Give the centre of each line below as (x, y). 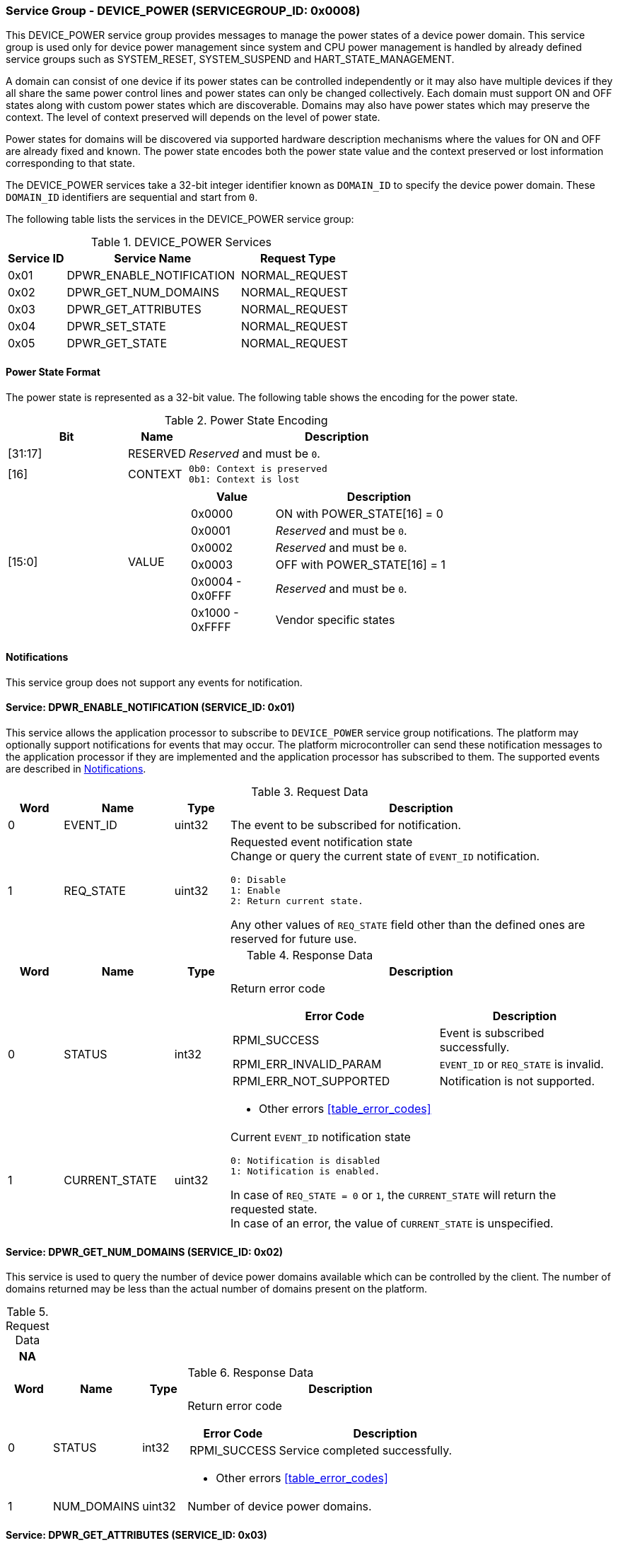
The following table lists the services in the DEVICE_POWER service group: (180, 219)
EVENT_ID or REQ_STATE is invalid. (521, 1064)
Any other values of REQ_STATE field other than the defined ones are (408, 925)
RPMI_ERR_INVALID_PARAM (307, 1064)
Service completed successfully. (366, 1451)
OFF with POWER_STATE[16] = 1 (361, 564)
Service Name (153, 259)
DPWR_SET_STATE (116, 326)
